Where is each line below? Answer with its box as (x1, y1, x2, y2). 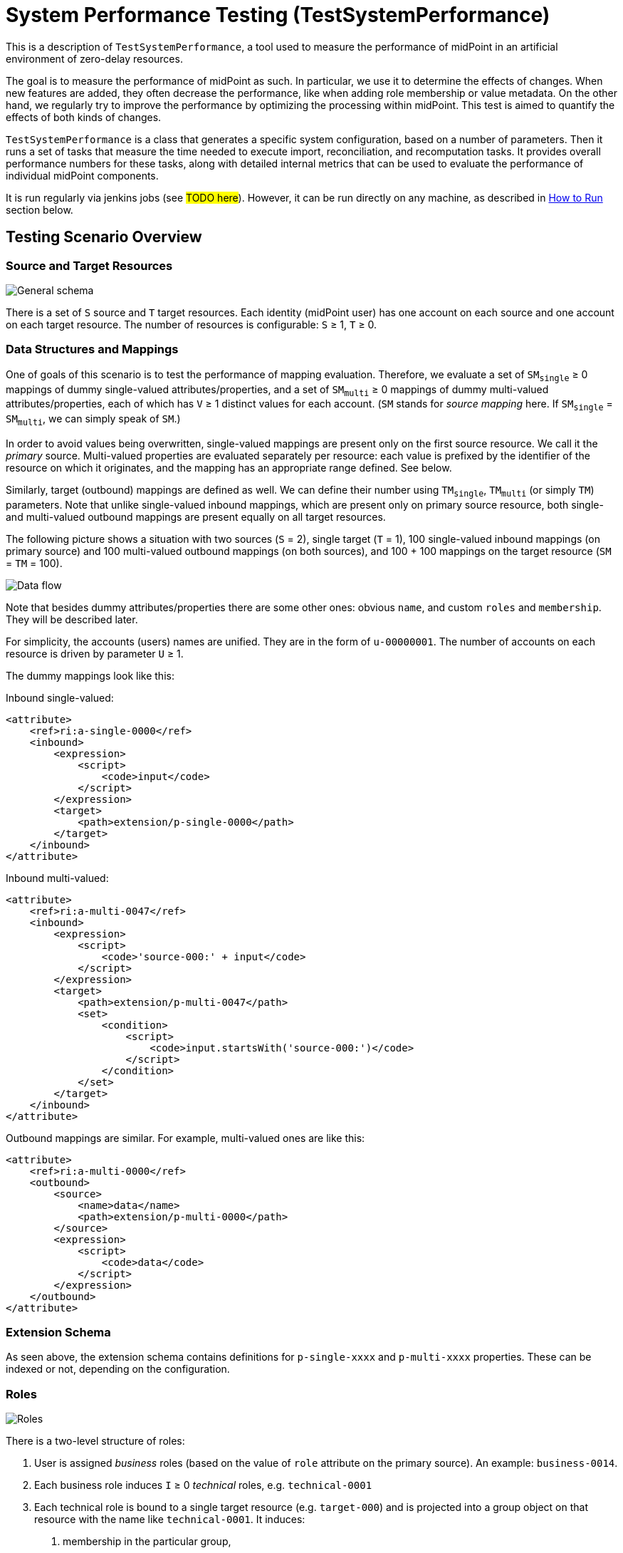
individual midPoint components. (6, 169, 159, 182)
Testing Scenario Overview (6, 228, 202, 246)
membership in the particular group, (63, 1535, 231, 1548)
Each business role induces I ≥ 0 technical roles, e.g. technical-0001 (34, 1479, 372, 1492)
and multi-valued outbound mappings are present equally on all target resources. (6, 510, 386, 523)
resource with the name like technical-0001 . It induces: (34, 1513, 305, 1526)
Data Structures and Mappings (6, 342, 179, 357)
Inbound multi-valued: (6, 871, 109, 884)
